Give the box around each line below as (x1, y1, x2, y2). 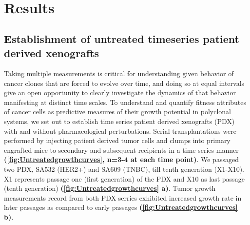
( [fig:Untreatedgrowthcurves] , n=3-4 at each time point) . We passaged (4, 154, 239, 164)
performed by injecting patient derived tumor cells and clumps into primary (4, 135, 231, 145)
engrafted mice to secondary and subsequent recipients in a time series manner (4, 144, 239, 155)
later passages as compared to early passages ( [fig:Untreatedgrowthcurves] (4, 202, 238, 212)
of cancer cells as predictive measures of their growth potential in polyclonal (4, 106, 231, 117)
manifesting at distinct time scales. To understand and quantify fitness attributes (4, 97, 246, 107)
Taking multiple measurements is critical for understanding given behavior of (4, 68, 234, 78)
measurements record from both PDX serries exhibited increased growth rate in (4, 192, 242, 203)
